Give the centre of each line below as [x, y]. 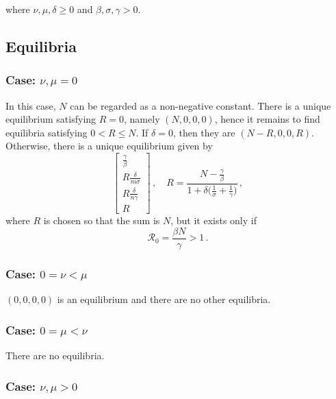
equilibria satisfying [47, 132]
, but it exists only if [214, 220]
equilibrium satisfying [51, 119]
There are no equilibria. [55, 355]
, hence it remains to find [267, 119]
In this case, [31, 105]
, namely [142, 119]
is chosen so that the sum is [102, 220]
